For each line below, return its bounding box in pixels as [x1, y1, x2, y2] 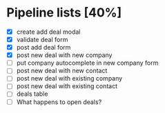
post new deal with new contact [16, 67, 108, 75]
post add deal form [16, 43, 71, 52]
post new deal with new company [16, 51, 113, 59]
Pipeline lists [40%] [6, 5, 122, 21]
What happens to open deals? [16, 98, 102, 106]
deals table [16, 90, 48, 98]
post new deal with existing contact [16, 82, 118, 90]
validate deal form [16, 36, 68, 43]
